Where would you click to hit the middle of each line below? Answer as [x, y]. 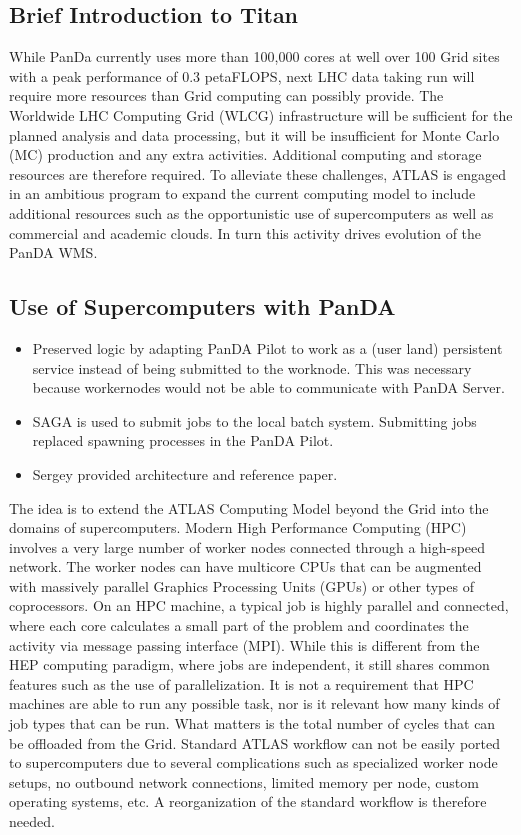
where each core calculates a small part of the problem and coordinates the [239, 625]
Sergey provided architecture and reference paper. [185, 473]
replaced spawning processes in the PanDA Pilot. [183, 440]
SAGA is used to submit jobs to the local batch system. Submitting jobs [254, 420]
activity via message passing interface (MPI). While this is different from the [244, 644]
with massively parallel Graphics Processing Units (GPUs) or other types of [241, 585]
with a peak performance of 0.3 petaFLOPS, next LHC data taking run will [242, 75]
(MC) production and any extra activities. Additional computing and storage [245, 154]
